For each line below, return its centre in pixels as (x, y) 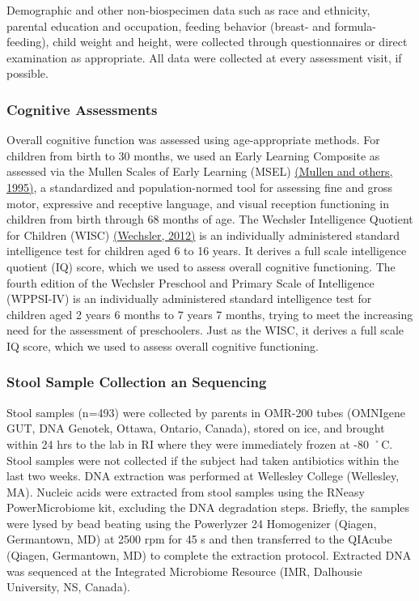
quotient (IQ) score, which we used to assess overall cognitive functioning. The (201, 266)
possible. (28, 73)
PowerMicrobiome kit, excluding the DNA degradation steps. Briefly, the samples (208, 507)
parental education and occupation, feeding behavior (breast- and (169, 26)
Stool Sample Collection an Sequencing (137, 382)
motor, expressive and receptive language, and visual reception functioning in (198, 203)
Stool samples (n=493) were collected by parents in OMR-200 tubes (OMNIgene (206, 412)
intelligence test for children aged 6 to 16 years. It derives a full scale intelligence (207, 251)
